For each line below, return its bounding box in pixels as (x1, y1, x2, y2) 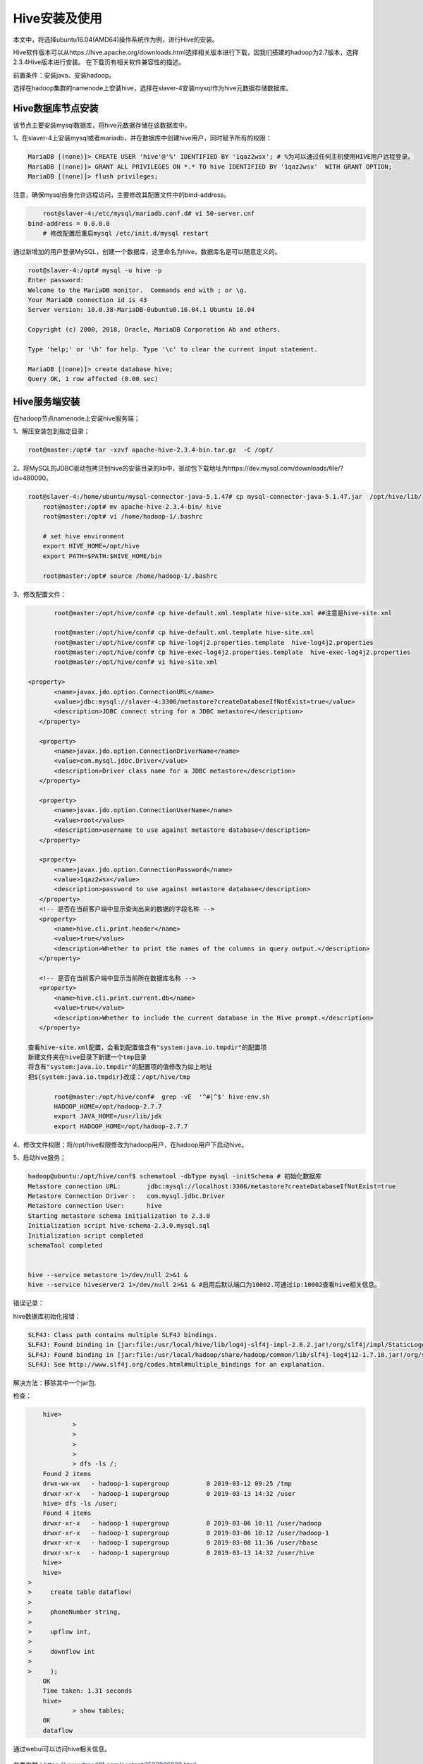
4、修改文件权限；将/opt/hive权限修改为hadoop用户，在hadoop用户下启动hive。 (13, 1140, 248, 1149)
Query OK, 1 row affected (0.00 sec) (27, 375, 159, 383)
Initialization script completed (27, 1231, 144, 1240)
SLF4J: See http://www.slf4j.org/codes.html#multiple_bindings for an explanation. (27, 1360, 326, 1369)
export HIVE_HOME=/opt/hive (42, 542, 140, 550)
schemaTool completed (27, 1241, 103, 1249)
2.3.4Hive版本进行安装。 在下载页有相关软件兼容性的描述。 (13, 58, 185, 66)
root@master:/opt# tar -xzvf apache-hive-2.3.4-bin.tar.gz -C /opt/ (27, 446, 274, 454)
